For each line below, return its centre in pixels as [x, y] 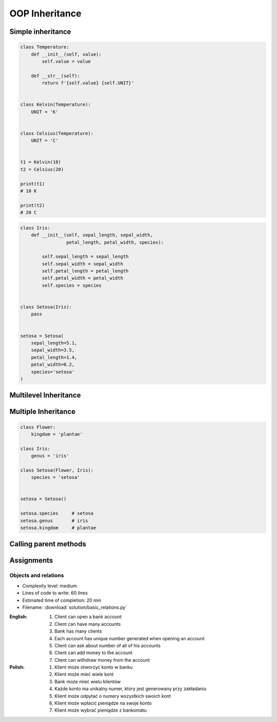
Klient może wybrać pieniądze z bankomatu [101, 710]
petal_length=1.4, [54, 357]
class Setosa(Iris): [46, 307]
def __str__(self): [56, 76]
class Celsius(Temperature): [57, 133]
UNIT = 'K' [45, 112]
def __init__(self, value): [66, 54]
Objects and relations [37, 575]
